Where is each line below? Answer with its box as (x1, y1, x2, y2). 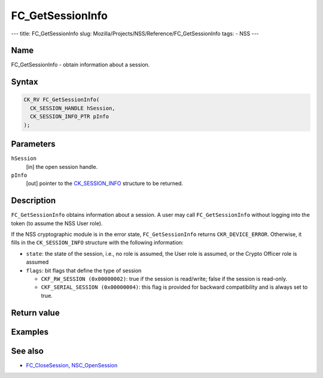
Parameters (11, 139, 56, 149)
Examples (11, 326, 49, 337)
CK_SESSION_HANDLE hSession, (30, 105, 116, 111)
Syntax (11, 77, 38, 87)
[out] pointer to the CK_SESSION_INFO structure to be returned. (26, 180, 184, 187)
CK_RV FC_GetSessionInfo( (23, 96, 100, 103)
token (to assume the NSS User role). (11, 219, 103, 227)
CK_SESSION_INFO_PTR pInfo (30, 113, 109, 120)
